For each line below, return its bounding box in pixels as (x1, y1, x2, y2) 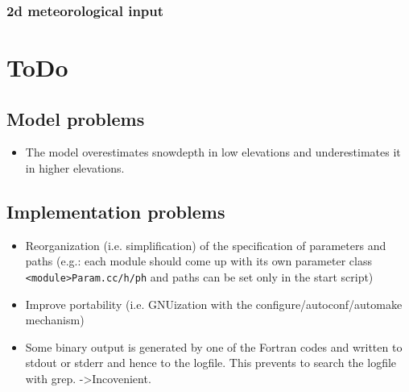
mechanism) (25, 311, 85, 328)
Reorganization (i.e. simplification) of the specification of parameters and (25, 236, 386, 253)
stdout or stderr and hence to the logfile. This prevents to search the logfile (25, 354, 397, 371)
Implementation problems (6, 199, 225, 223)
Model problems (6, 106, 145, 131)
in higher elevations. (25, 160, 125, 177)
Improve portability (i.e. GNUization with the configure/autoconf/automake (25, 295, 403, 312)
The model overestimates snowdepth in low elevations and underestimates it (25, 144, 401, 161)
